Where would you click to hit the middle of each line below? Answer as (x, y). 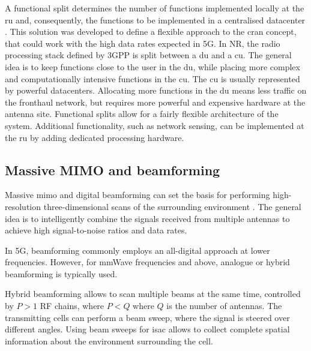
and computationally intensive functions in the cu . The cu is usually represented (152, 78)
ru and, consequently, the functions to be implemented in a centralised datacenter (155, 19)
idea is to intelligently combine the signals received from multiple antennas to (147, 218)
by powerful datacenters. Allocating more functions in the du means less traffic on (156, 90)
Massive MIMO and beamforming (113, 169)
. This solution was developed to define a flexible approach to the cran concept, (151, 31)
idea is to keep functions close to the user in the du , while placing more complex (152, 66)
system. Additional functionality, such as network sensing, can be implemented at (155, 125)
